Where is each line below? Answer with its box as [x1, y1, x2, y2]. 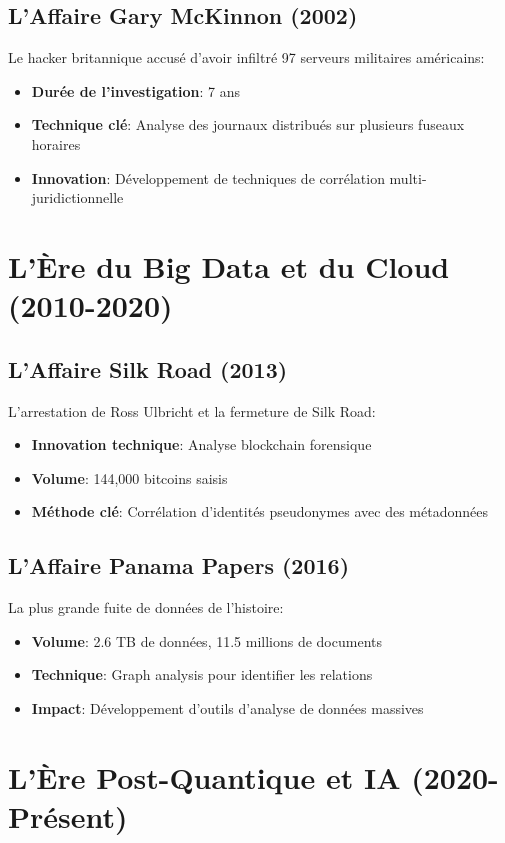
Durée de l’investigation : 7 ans [31, 80, 241, 101]
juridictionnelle [31, 187, 124, 208]
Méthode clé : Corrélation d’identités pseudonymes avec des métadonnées [31, 501, 488, 522]
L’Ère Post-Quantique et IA [8, 756, 401, 797]
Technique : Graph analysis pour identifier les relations [31, 664, 373, 685]
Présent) [8, 795, 128, 836]
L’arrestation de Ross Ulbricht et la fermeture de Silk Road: [8, 400, 376, 421]
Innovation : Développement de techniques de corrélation [31, 167, 385, 188]
